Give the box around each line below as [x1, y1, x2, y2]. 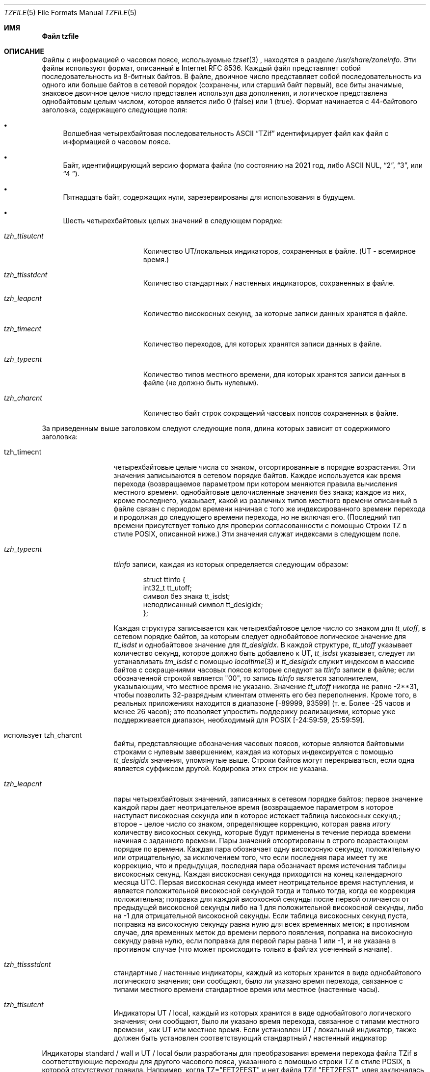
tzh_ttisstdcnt [4, 270, 48, 279]
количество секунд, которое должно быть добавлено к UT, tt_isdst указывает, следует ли [113, 649, 415, 657]
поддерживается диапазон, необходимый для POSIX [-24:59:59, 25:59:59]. [113, 716, 365, 724]
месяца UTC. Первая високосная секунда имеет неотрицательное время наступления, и [113, 878, 414, 886]
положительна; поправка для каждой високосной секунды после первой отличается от [113, 895, 409, 903]
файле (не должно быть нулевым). [143, 378, 259, 387]
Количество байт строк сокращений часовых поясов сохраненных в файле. [143, 409, 399, 417]
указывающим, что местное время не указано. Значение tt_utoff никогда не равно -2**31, [113, 682, 419, 691]
